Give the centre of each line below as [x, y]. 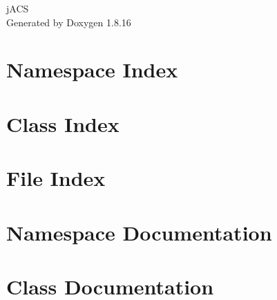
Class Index [63, 123]
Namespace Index [92, 69]
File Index [56, 178]
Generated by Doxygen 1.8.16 [69, 22]
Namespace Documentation [139, 232]
